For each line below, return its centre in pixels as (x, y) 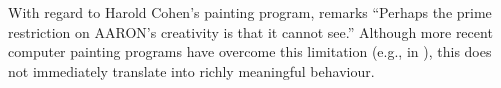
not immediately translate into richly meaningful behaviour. (191, 70)
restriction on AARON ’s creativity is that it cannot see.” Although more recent (250, 31)
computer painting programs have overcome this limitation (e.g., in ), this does (250, 51)
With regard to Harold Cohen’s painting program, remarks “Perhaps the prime (250, 12)
